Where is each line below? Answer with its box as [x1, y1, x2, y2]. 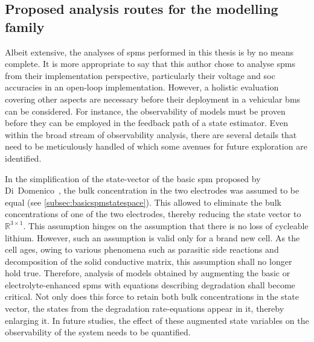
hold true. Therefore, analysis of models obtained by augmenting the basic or [5, 267, 290, 279]
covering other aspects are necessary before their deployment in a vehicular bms [5, 92, 301, 105]
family [5, 17, 45, 36]
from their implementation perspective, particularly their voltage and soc [5, 69, 275, 81]
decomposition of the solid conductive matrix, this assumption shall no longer [5, 255, 292, 267]
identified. [5, 151, 42, 164]
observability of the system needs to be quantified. [5, 326, 191, 338]
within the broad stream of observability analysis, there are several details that [5, 128, 297, 141]
